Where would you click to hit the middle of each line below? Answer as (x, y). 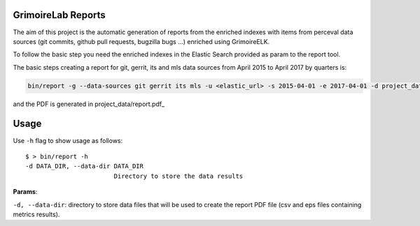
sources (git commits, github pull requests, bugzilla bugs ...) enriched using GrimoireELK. (141, 41)
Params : (25, 192)
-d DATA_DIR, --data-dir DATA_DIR (84, 166)
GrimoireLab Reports (59, 15)
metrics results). (36, 214)
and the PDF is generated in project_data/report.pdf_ (89, 104)
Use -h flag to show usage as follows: (68, 140)
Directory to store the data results (178, 176)
